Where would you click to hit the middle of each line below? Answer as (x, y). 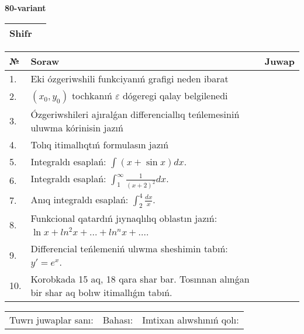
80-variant (25, 8)
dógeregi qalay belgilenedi (175, 95)
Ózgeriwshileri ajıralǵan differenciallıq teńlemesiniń (135, 114)
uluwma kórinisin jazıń (77, 127)
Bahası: (118, 319)
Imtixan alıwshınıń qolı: (191, 319)
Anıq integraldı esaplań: (80, 199)
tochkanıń (92, 95)
